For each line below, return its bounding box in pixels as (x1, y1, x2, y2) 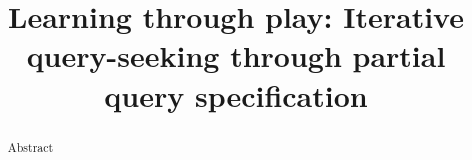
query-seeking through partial (26, 35, 446, 76)
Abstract (7, 138, 54, 155)
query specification (104, 74, 368, 115)
